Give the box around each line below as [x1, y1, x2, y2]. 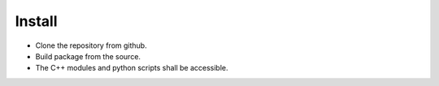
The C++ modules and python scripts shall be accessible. [35, 63, 228, 73]
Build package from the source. [35, 51, 141, 61]
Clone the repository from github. [35, 41, 147, 50]
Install [15, 12, 58, 30]
